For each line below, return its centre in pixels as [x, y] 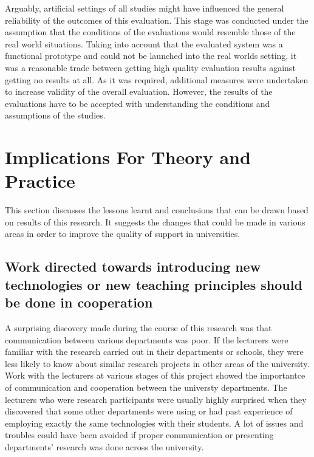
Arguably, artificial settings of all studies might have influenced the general [145, 8]
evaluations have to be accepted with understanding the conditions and [138, 103]
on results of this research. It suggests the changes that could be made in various [155, 222]
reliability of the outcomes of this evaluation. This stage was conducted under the [157, 20]
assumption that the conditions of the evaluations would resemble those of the [150, 32]
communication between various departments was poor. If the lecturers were [147, 339]
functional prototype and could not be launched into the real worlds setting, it [151, 56]
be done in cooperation [79, 302]
